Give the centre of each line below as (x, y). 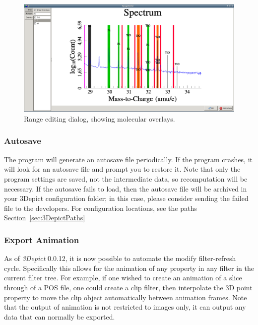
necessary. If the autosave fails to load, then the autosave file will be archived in (126, 188)
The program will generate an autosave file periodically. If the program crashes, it (129, 159)
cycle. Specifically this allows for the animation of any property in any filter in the (129, 268)
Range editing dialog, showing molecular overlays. (99, 118)
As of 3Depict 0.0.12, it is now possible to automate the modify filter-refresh (120, 258)
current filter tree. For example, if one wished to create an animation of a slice (123, 278)
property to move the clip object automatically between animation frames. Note (126, 297)
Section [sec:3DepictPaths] (45, 218)
